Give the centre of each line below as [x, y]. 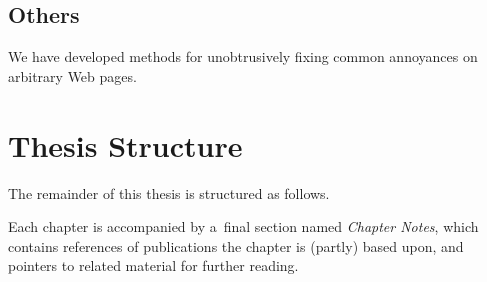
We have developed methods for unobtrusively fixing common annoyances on [243, 56]
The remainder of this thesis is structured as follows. [169, 192]
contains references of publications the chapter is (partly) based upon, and [236, 245]
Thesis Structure [125, 144]
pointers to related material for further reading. [153, 265]
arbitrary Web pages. [72, 75]
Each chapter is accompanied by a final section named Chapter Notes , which [243, 226]
